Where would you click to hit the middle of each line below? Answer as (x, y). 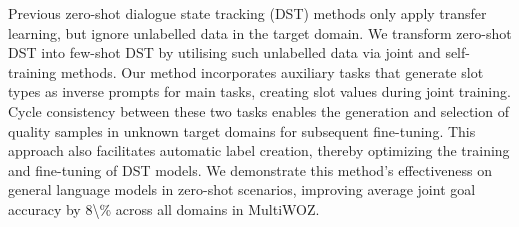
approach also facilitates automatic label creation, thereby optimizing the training (259, 150)
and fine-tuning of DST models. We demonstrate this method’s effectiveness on (250, 169)
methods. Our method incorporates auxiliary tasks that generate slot (272, 71)
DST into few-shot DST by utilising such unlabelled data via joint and (224, 52)
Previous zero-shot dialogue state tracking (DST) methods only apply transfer (247, 13)
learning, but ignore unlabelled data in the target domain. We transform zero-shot (260, 32)
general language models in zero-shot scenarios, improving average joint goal (242, 189)
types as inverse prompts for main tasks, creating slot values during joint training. (259, 91)
